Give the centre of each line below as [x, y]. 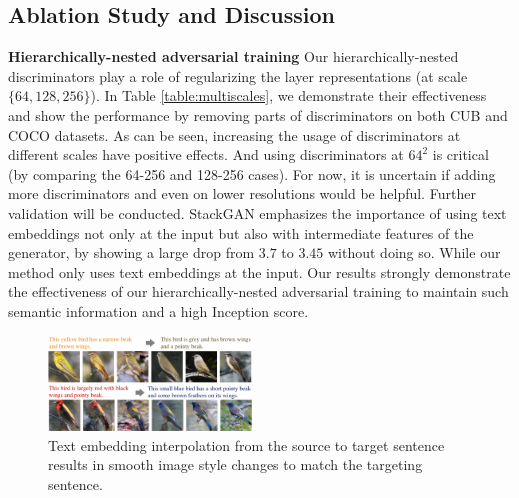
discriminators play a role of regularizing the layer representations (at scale [238, 75]
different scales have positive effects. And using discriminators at [206, 154]
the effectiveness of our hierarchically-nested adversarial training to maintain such [258, 291]
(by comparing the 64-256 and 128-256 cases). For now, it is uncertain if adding [252, 173]
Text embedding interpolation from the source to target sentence [246, 444]
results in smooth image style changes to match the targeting [235, 464]
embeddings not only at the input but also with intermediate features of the [241, 232]
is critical [460, 154]
